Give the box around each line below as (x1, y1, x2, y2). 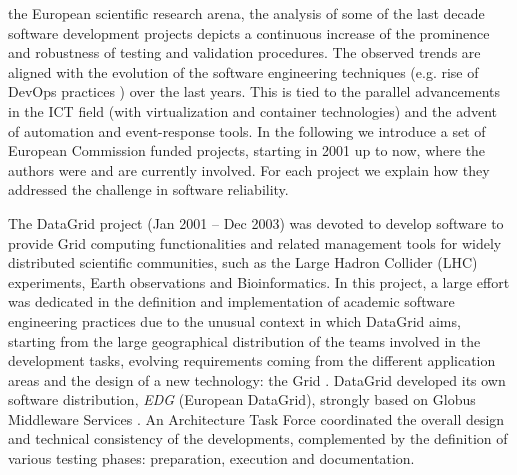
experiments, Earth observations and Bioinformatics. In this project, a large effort (8, 271, 510, 292)
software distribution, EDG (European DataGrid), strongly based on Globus (8, 389, 476, 410)
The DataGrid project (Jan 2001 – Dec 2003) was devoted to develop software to (8, 212, 504, 233)
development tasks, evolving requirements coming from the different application (8, 350, 496, 371)
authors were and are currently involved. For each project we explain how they (8, 159, 490, 180)
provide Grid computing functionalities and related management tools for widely (8, 232, 502, 253)
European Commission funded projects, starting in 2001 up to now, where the (8, 140, 486, 161)
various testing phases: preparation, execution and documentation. (8, 448, 415, 469)
